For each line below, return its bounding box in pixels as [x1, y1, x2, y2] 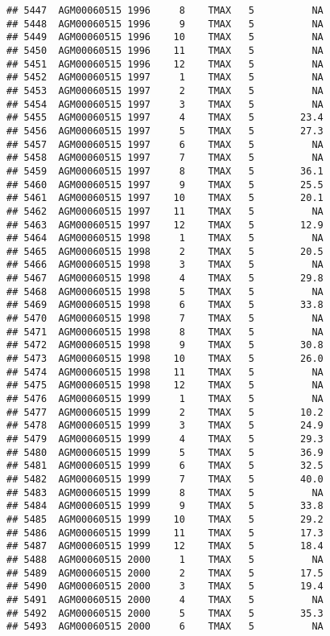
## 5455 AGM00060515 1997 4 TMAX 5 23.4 [6, 112, 324, 124]
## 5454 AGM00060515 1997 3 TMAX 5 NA [6, 98, 324, 110]
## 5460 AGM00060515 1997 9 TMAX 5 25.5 [6, 178, 324, 191]
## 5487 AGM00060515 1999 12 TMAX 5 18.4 [6, 540, 324, 552]
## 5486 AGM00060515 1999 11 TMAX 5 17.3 [6, 527, 324, 539]
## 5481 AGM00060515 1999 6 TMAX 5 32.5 [6, 460, 324, 472]
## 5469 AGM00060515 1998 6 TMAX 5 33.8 [6, 299, 324, 311]
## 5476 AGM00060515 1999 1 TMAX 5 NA [6, 393, 324, 405]
